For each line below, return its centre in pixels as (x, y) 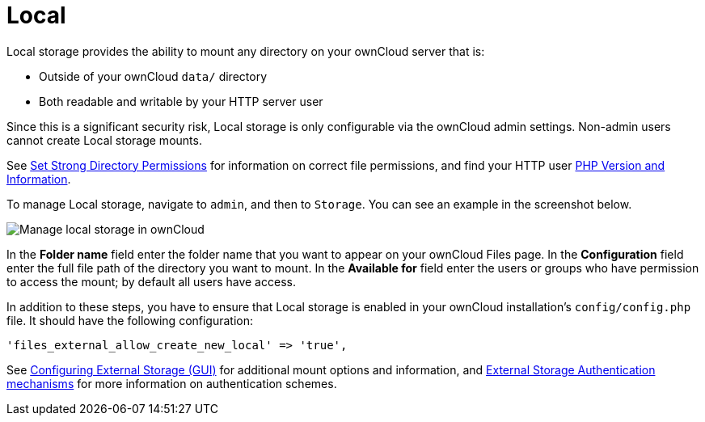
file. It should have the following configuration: (130, 320)
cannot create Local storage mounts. (104, 140)
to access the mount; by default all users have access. (151, 281)
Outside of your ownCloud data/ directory (153, 76)
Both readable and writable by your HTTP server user (181, 101)
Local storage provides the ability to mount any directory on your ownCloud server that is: (246, 51)
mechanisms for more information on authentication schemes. (172, 383)
